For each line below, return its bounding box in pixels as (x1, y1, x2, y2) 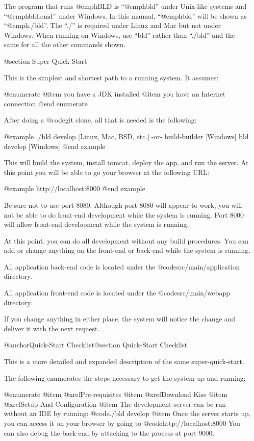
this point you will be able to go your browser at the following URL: (4, 167, 209, 177)
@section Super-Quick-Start (4, 55, 87, 66)
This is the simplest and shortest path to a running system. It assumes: (4, 72, 219, 82)
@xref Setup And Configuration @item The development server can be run (4, 398, 226, 409)
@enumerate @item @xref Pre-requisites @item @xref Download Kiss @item (4, 389, 228, 399)
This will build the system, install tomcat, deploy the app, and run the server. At (4, 157, 249, 168)
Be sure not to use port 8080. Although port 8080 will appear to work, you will (4, 199, 242, 210)
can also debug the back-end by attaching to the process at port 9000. (4, 427, 215, 438)
